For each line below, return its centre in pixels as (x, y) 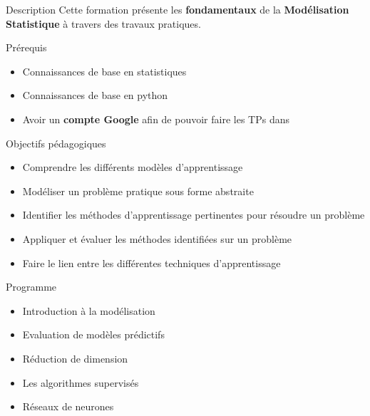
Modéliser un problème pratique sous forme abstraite (138, 191)
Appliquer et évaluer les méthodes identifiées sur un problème (157, 238)
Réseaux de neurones (68, 406)
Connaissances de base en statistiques (104, 71)
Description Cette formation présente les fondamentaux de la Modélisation (178, 9)
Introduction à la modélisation (89, 310)
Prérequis (26, 47)
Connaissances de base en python (95, 95)
